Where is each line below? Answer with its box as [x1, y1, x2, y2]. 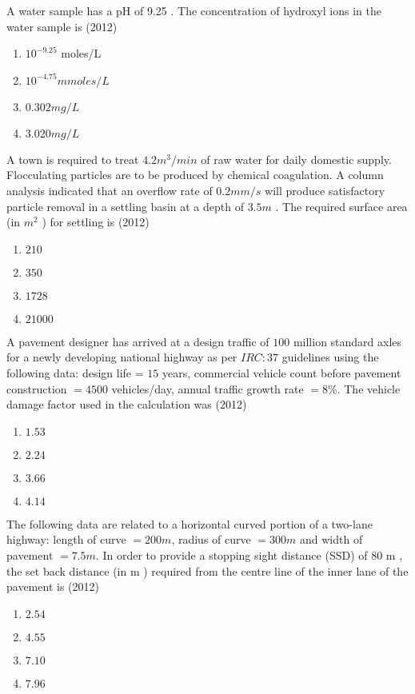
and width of [300, 531, 363, 548]
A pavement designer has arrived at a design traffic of [6, 333, 269, 349]
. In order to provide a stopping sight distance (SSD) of [95, 546, 368, 563]
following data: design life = [6, 364, 144, 381]
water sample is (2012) [6, 18, 118, 34]
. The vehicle [337, 380, 401, 397]
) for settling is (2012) [42, 213, 150, 230]
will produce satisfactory [265, 181, 385, 198]
